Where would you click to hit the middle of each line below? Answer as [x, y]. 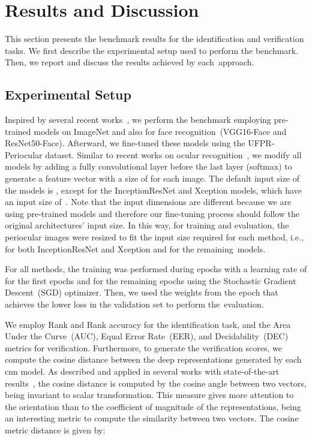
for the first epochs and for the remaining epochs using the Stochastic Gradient [151, 280]
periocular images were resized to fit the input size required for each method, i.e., [154, 237]
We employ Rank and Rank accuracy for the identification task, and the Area [148, 324]
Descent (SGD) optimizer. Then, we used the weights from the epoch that [142, 292]
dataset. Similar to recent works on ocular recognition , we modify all [173, 154]
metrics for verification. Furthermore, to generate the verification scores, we [143, 347]
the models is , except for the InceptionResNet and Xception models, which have [153, 190]
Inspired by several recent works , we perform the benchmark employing [138, 120]
